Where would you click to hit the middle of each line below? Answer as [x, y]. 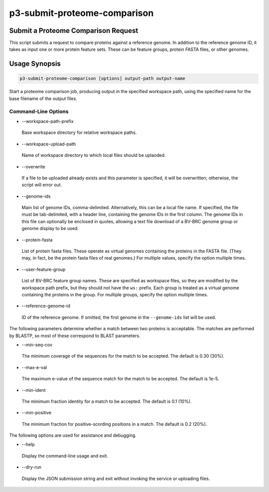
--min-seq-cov [37, 345]
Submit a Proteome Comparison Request [74, 31]
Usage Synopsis [35, 64]
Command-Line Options [39, 111]
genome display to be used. [50, 229]
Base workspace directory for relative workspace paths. [79, 132]
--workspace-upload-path [49, 144]
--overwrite [34, 166]
